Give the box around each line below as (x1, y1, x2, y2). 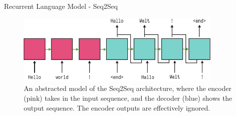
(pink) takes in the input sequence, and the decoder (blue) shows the (24, 93, 232, 103)
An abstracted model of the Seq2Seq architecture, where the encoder (24, 83, 232, 93)
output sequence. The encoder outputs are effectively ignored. (24, 102, 210, 113)
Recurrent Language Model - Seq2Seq (4, 1, 118, 11)
